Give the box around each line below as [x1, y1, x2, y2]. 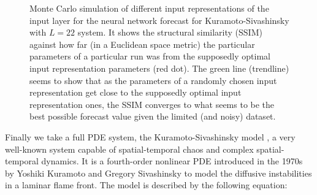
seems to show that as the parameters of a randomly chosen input [29, 74, 277, 86]
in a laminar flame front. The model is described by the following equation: [5, 178, 288, 191]
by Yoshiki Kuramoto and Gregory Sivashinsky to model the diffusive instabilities [5, 166, 312, 179]
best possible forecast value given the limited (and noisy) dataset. [29, 110, 276, 123]
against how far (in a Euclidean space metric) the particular [29, 37, 255, 50]
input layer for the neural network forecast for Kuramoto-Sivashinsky [29, 13, 289, 26]
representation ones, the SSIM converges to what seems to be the [29, 97, 275, 110]
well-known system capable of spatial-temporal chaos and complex [5, 142, 254, 155]
